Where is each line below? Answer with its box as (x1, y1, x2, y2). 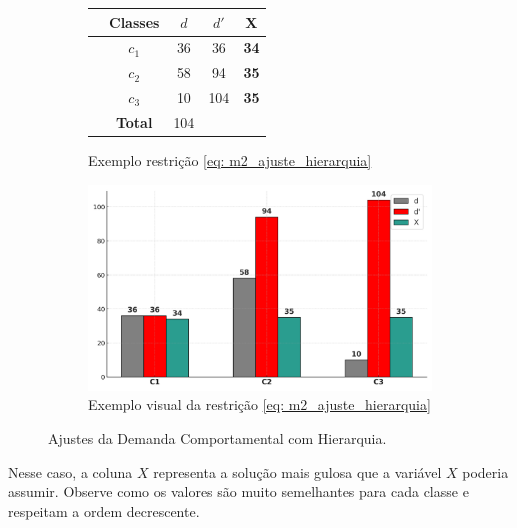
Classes (109, 11, 160, 32)
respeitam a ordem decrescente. (8, 500, 200, 521)
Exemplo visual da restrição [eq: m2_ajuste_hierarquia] (88, 394, 431, 415)
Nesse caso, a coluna (8, 461, 133, 482)
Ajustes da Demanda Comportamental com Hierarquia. (48, 428, 387, 449)
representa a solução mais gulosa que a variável (153, 461, 442, 482)
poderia (462, 461, 509, 482)
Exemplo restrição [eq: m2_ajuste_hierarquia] (88, 149, 372, 170)
